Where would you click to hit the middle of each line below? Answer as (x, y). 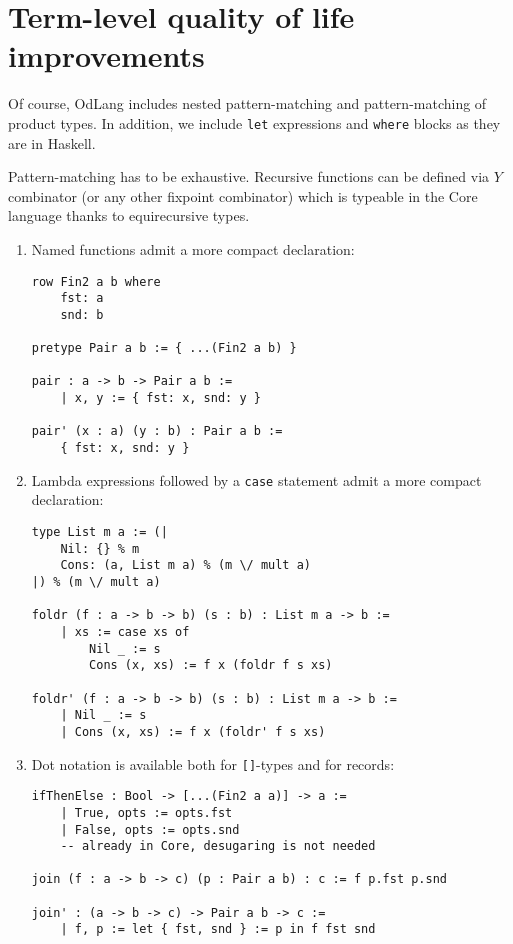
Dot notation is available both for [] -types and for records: (213, 763)
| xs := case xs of (125, 631)
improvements (106, 55)
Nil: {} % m (100, 548)
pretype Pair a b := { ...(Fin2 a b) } (164, 348)
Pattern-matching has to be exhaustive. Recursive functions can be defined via (249, 176)
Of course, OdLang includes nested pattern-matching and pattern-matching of (247, 103)
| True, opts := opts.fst (146, 812)
